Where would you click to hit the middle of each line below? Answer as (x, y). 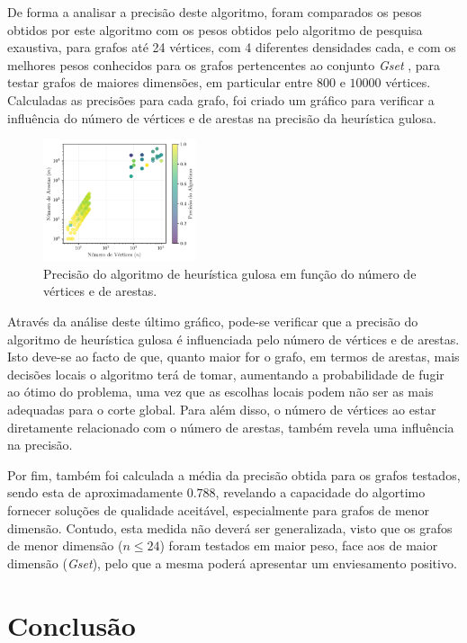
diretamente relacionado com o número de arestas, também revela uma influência (231, 427)
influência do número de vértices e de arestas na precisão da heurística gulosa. (222, 117)
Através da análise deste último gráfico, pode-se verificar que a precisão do (213, 321)
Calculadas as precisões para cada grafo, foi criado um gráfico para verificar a (221, 99)
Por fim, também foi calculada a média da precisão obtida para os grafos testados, (234, 474)
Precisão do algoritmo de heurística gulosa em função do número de (230, 273)
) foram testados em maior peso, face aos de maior (299, 545)
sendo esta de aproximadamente (95, 492)
